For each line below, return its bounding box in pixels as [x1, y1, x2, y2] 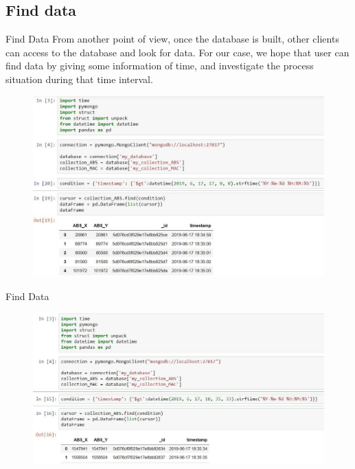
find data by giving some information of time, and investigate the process [5, 58, 314, 73]
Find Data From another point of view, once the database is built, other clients [5, 32, 339, 46]
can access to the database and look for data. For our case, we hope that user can [5, 45, 350, 59]
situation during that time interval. [5, 71, 153, 86]
